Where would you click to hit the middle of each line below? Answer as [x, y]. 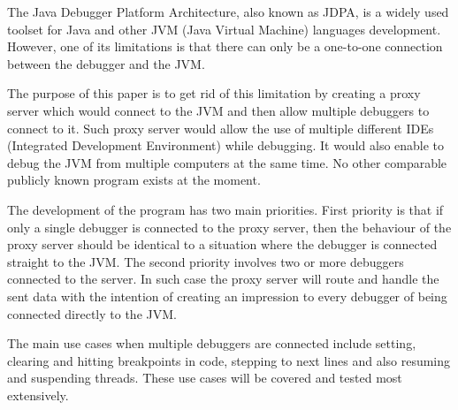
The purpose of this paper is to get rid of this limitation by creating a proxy [214, 93]
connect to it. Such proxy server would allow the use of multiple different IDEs [221, 128]
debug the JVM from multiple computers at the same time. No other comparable [227, 162]
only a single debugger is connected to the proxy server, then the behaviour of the [229, 227]
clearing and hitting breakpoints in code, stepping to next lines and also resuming [229, 360]
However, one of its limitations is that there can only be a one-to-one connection [225, 46]
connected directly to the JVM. [92, 313]
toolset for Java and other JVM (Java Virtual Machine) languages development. [224, 29]
